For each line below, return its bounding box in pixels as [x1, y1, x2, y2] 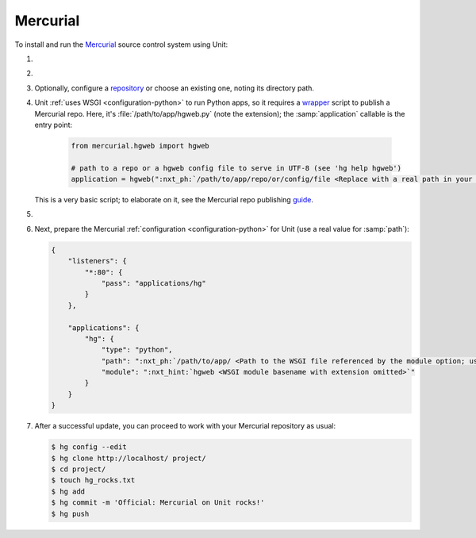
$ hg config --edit [51, 443, 127, 452]
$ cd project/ [51, 465, 106, 474]
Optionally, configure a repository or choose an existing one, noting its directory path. [34, 83, 315, 93]
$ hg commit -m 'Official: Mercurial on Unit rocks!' [51, 498, 265, 507]
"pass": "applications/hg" [101, 279, 206, 287]
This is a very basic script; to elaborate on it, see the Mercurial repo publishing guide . [34, 195, 313, 205]
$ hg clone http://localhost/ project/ [51, 453, 206, 463]
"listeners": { [67, 256, 127, 266]
